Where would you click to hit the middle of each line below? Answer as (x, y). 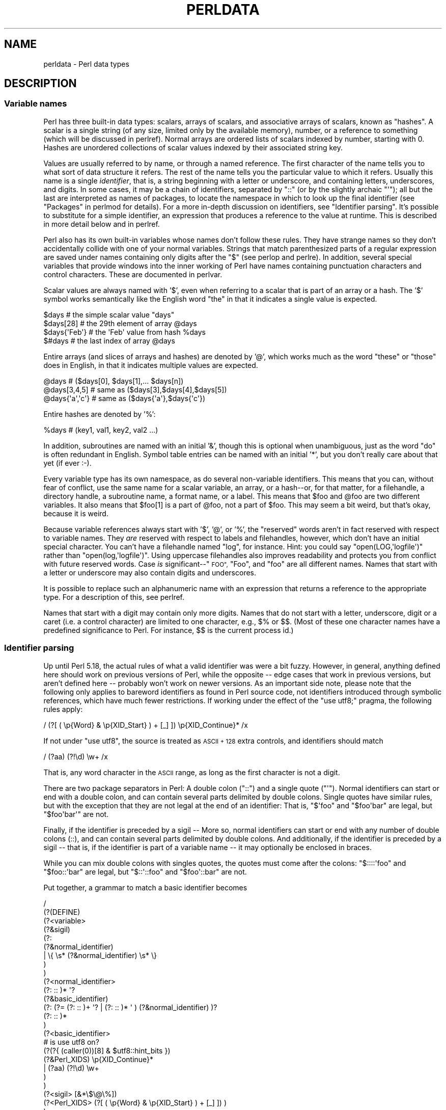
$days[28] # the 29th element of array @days (120, 323)
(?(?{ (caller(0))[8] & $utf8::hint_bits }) (107, 1050)
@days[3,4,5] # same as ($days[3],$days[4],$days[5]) (135, 389)
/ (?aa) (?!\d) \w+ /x (76, 756)
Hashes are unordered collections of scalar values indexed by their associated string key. (193, 147)
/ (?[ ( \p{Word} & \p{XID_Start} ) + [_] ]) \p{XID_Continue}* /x (146, 725)
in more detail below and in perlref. (102, 224)
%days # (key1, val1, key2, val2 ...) (101, 430)
